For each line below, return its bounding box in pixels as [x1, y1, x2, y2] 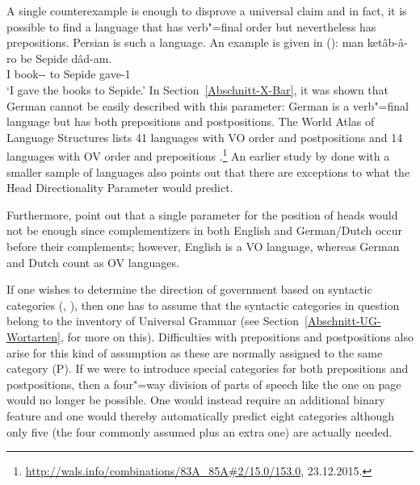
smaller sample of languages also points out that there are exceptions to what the [6, 163, 410, 180]
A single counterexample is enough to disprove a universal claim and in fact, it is [6, 2, 407, 19]
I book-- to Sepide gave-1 [6, 65, 131, 82]
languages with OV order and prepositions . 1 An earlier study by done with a [6, 145, 390, 164]
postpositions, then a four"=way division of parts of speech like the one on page [6, 375, 401, 392]
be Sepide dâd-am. [20, 49, 112, 66]
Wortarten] [6, 328, 61, 345]
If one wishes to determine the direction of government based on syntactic [6, 281, 372, 298]
